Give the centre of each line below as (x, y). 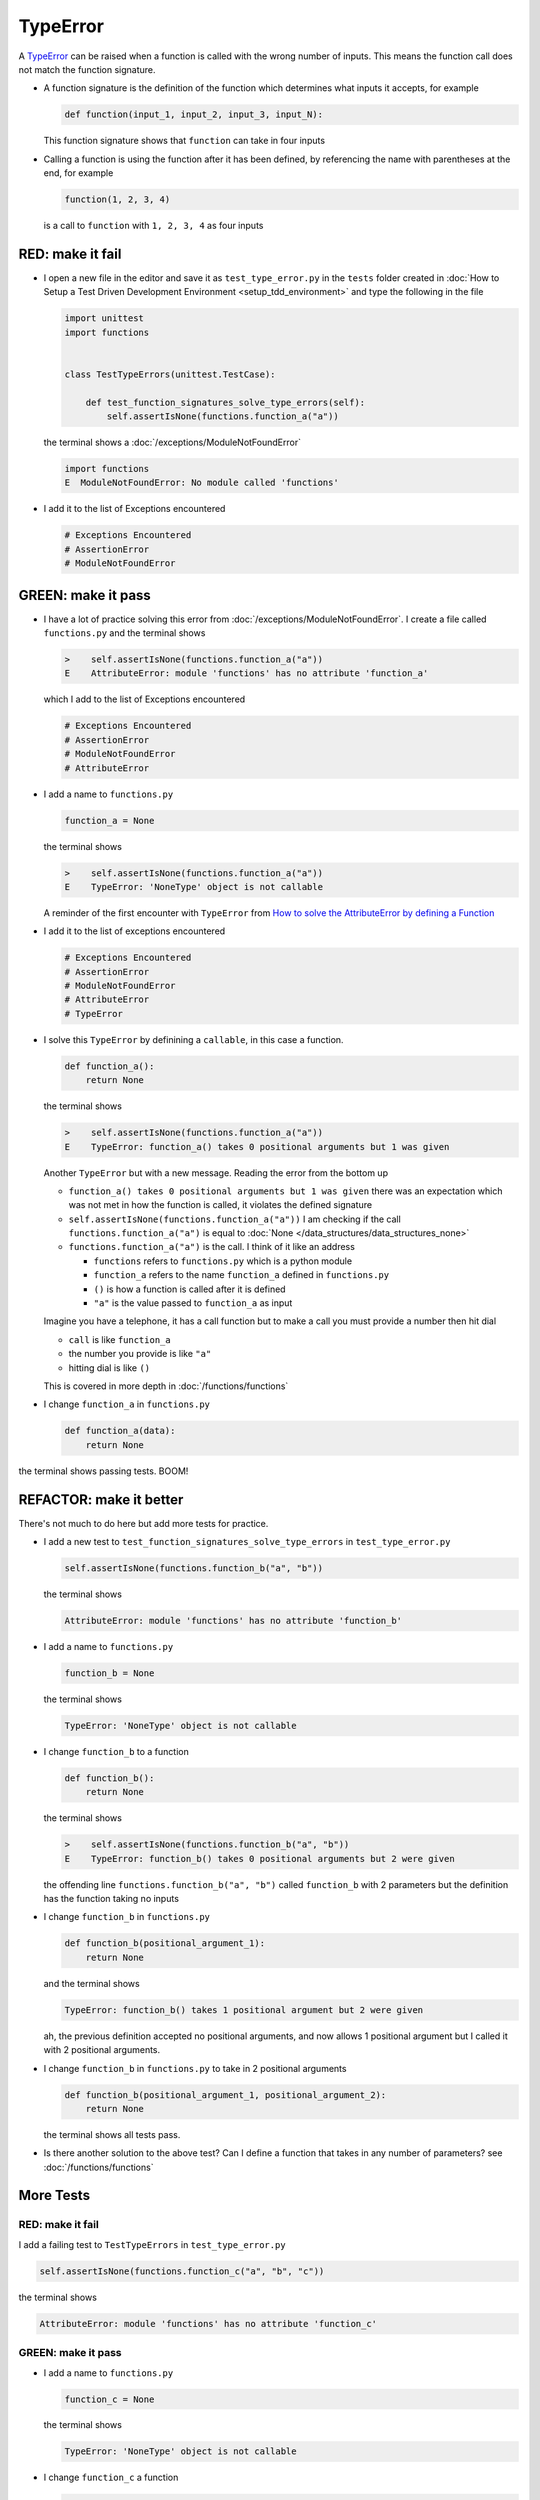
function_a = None (109, 820)
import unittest (104, 318)
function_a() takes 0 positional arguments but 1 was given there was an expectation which (285, 1191)
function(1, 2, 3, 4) (117, 199)
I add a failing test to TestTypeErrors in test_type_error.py (152, 2244)
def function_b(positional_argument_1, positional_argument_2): (225, 2094)
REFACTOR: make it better (101, 1499)
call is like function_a (119, 1339)
